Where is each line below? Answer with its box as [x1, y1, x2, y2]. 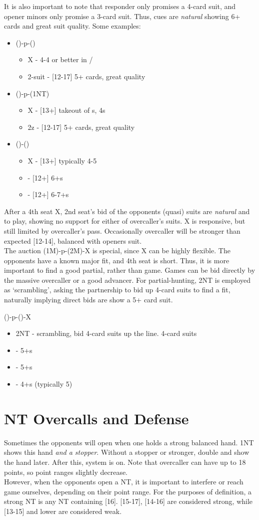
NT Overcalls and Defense [4, 408, 189, 428]
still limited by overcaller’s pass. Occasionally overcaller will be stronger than [4, 225, 240, 236]
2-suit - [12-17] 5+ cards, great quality [27, 71, 145, 81]
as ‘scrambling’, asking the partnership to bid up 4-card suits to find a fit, [4, 284, 230, 295]
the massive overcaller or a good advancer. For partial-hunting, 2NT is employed [4, 274, 250, 285]
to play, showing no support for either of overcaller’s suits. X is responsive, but [4, 216, 245, 226]
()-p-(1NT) [15, 88, 49, 98]
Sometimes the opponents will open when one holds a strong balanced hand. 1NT [4, 437, 254, 447]
